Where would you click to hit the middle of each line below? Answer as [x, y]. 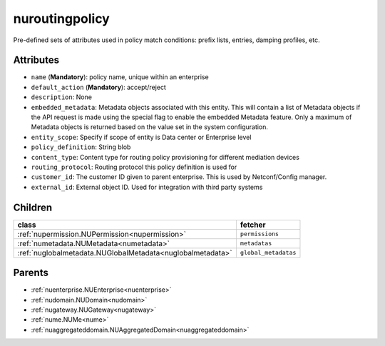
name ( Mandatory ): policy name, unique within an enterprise [120, 77]
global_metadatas [268, 253]
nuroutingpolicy [61, 19]
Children [33, 207]
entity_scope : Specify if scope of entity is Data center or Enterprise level [141, 137]
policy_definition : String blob [81, 147]
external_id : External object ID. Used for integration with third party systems [147, 187]
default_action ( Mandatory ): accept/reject [99, 87]
